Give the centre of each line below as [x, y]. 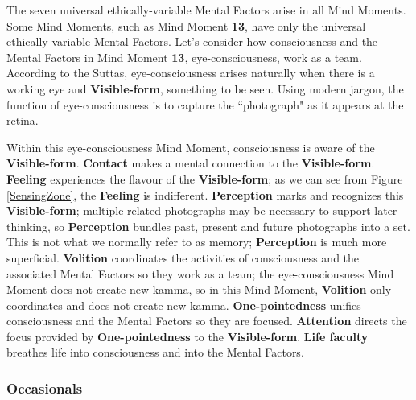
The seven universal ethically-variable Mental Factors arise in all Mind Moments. [206, 10]
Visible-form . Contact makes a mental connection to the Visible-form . [191, 163]
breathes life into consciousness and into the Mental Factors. [155, 352]
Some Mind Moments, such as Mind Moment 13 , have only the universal [186, 25]
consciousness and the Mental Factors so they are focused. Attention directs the [207, 321]
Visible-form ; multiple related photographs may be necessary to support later [202, 210]
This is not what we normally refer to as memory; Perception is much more [197, 242]
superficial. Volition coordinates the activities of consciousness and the [183, 257]
